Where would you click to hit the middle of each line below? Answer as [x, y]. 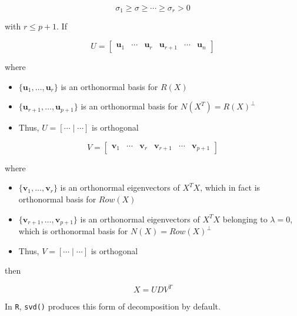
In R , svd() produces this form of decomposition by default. [113, 306]
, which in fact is [230, 187]
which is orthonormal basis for [73, 231]
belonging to [245, 219]
